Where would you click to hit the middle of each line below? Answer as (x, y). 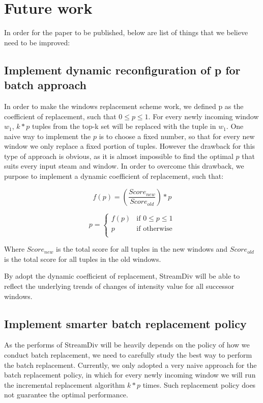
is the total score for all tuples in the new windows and (142, 249)
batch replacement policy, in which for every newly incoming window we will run (130, 375)
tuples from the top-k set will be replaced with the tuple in (124, 126)
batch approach (45, 85)
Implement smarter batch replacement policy (125, 323)
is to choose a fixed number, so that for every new (177, 136)
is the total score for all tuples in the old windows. (83, 259)
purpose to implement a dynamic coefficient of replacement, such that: (114, 176)
